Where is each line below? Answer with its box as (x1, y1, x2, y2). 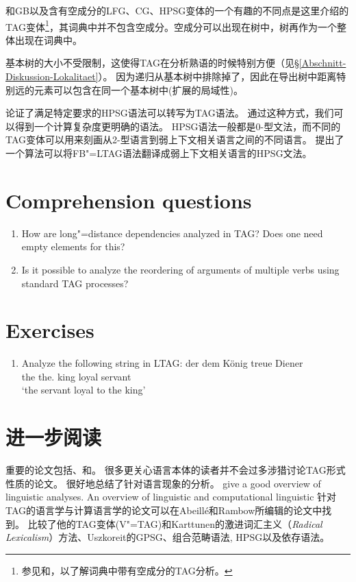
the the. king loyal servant (21, 369, 131, 383)
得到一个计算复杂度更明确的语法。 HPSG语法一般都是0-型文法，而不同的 (14, 119, 341, 133)
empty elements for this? (21, 239, 125, 254)
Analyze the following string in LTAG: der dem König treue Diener (21, 356, 303, 370)
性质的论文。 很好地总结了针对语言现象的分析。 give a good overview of (5, 476, 321, 490)
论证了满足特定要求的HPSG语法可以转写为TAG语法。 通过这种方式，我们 (5, 106, 334, 120)
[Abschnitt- (298, 56, 346, 70)
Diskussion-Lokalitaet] (5, 69, 99, 84)
